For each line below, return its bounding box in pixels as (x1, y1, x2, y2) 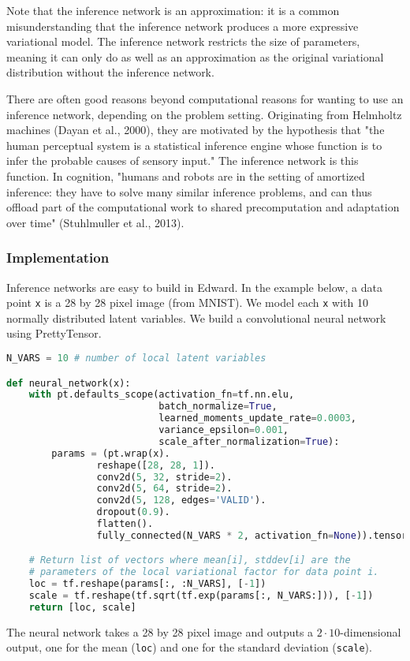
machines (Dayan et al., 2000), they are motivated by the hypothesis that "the (6, 121, 385, 138)
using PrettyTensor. (6, 325, 102, 342)
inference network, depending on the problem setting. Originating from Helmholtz (6, 106, 402, 122)
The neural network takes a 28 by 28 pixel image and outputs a (6, 623, 314, 640)
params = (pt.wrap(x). (51, 447, 170, 459)
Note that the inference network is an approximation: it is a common (6, 2, 340, 18)
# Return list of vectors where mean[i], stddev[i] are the (28, 555, 351, 566)
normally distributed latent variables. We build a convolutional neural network (6, 309, 386, 326)
